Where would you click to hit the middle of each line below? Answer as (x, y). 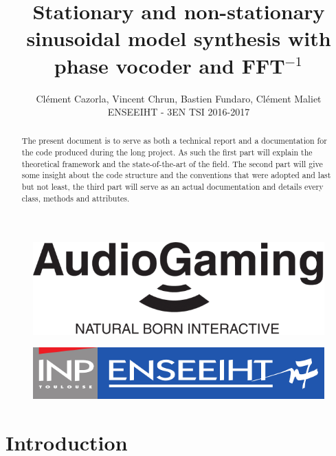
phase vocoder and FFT (169, 65)
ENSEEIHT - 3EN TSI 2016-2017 (179, 112)
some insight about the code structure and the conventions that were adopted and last (176, 175)
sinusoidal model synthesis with (179, 38)
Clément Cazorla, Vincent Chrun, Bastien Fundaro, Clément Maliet (179, 98)
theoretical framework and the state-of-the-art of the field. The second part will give (172, 163)
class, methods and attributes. (76, 198)
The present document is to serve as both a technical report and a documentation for (174, 141)
